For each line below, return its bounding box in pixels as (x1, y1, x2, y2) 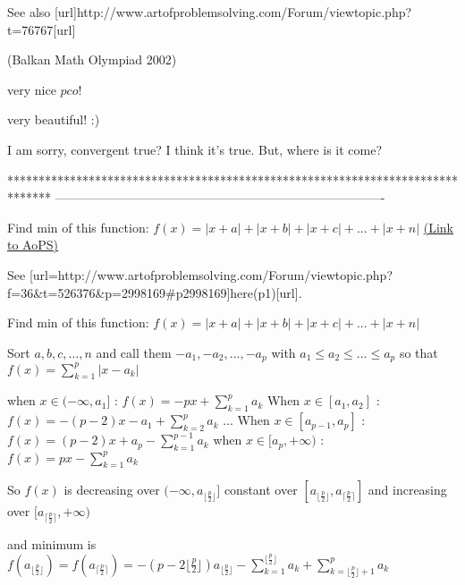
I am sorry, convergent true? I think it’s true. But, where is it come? (7, 140, 383, 158)
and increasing (368, 480, 447, 499)
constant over (224, 480, 298, 499)
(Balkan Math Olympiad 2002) (7, 50, 177, 69)
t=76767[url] (7, 20, 76, 38)
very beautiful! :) (7, 110, 100, 129)
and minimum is (7, 534, 97, 553)
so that (399, 343, 438, 361)
